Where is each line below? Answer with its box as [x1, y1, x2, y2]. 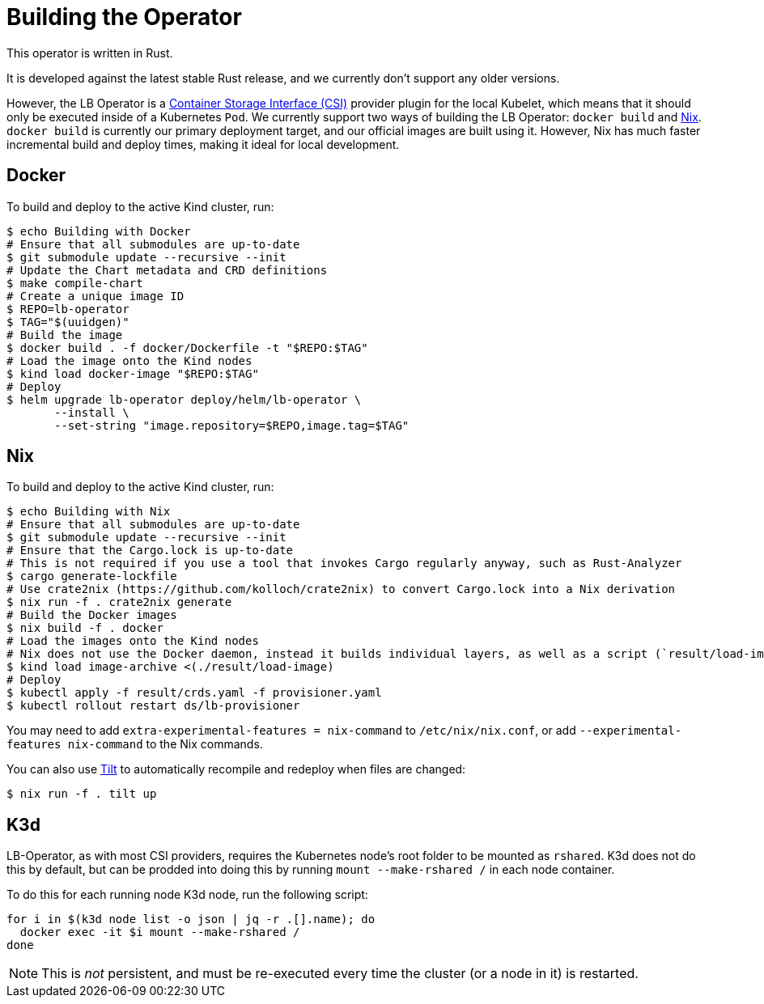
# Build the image [6, 328, 123, 341]
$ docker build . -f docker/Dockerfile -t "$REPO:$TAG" [6, 341, 368, 354]
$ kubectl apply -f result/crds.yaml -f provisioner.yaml [6, 686, 382, 700]
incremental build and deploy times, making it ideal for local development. [6, 137, 400, 151]
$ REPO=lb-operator [6, 302, 129, 316]
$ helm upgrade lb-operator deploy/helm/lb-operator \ [6, 392, 362, 406]
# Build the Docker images [6, 608, 177, 622]
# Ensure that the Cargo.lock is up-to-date [6, 544, 294, 557]
